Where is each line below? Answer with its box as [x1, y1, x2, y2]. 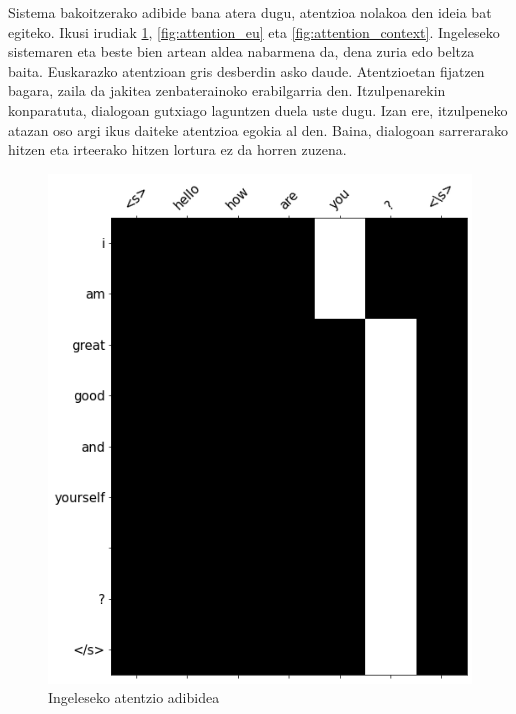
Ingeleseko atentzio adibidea [48, 687, 220, 708]
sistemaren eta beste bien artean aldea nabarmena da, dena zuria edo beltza [8, 41, 475, 62]
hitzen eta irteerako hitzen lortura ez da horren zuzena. [8, 139, 347, 160]
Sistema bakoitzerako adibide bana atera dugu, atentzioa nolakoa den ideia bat [8, 2, 492, 22]
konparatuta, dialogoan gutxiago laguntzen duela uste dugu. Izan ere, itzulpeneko [8, 99, 508, 120]
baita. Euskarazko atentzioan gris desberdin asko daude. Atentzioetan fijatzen [8, 60, 485, 81]
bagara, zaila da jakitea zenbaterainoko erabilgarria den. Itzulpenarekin [8, 80, 446, 101]
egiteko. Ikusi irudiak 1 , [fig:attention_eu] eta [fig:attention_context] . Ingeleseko [8, 21, 500, 42]
